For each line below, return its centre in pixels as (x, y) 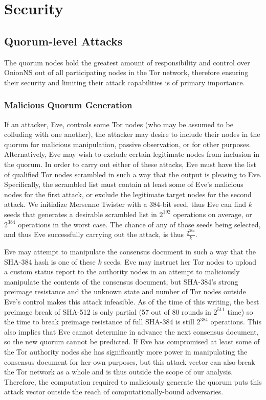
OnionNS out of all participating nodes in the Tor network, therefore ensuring (126, 72)
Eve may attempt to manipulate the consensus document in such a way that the (130, 252)
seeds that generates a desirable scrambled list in (81, 214)
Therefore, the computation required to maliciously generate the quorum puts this (133, 381)
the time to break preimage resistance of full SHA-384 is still (99, 322)
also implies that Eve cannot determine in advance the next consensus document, (131, 331)
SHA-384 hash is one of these (50, 261)
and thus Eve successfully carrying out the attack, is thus (94, 234)
